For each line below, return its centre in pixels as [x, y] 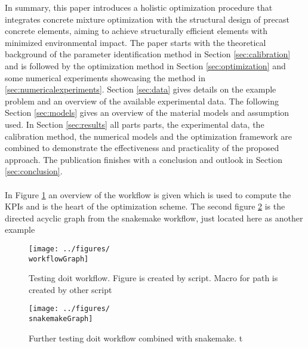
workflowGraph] [59, 259]
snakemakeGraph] [61, 319]
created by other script [70, 289]
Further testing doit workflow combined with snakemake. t [136, 338]
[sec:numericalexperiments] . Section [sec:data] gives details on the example [141, 89]
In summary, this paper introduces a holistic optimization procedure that [139, 7]
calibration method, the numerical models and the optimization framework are [148, 136]
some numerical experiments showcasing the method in [105, 77]
